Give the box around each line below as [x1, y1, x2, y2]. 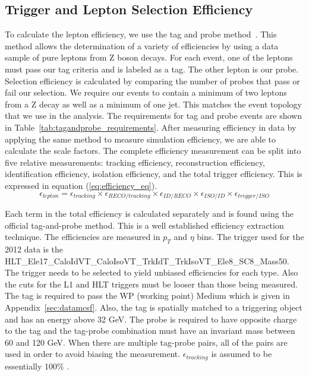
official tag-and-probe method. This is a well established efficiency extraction [5, 219, 284, 231]
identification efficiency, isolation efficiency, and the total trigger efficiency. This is [5, 168, 302, 180]
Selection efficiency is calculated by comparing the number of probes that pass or [5, 74, 300, 87]
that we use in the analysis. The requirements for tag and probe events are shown [5, 109, 302, 122]
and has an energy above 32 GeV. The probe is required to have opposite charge [5, 312, 297, 325]
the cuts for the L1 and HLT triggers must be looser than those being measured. [5, 277, 298, 290]
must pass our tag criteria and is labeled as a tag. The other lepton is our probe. [5, 62, 299, 75]
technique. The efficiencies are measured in [5, 230, 160, 243]
